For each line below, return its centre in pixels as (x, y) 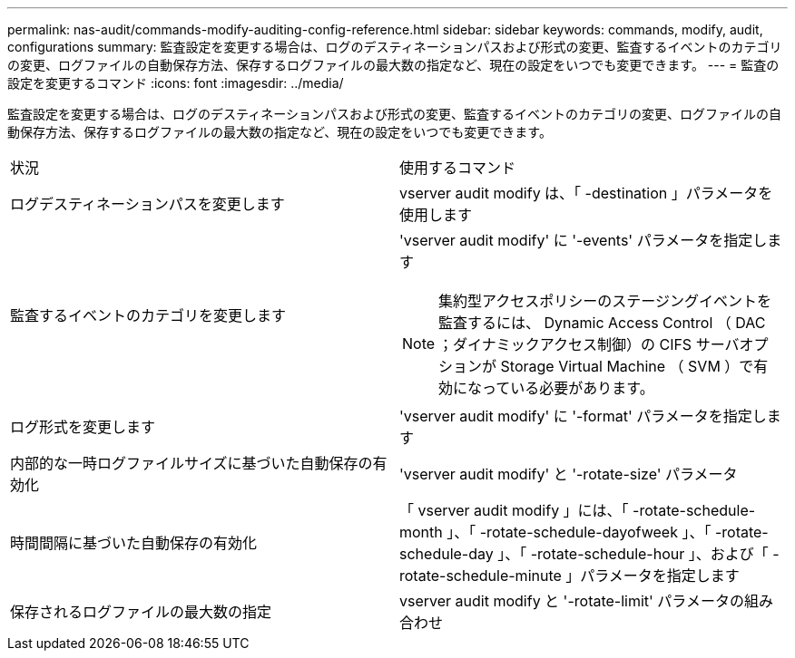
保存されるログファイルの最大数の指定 (141, 612)
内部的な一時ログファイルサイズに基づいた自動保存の (191, 463)
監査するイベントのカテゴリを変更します (148, 315)
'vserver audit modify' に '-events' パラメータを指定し (584, 240)
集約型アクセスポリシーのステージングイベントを (605, 301)
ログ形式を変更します (83, 427)
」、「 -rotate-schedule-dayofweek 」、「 (579, 532)
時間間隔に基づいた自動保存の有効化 (134, 543)
